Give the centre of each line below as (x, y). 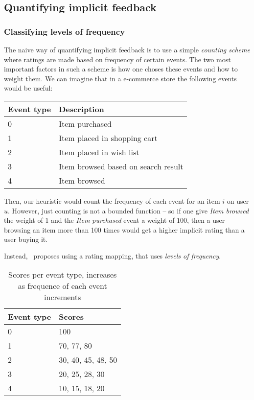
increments (63, 297)
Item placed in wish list (99, 152)
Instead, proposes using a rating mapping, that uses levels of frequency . (113, 255)
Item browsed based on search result (121, 166)
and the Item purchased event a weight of (113, 220)
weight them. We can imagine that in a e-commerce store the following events (120, 78)
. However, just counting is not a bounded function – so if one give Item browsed (128, 210)
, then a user (206, 220)
